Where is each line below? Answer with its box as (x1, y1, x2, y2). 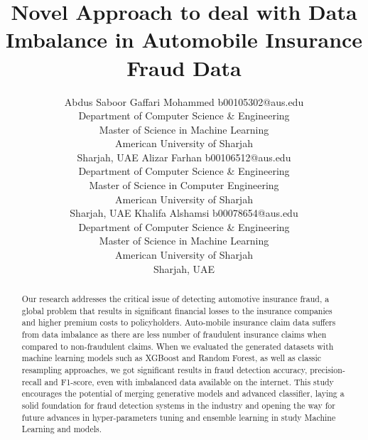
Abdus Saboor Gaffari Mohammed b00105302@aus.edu (64, 94, 304, 109)
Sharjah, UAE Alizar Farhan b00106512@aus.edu (77, 149, 291, 164)
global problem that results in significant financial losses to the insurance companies (21, 304, 332, 316)
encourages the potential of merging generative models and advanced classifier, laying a (21, 387, 345, 399)
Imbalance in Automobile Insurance (5, 25, 363, 54)
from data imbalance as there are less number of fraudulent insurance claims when (21, 328, 327, 340)
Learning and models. (21, 423, 102, 435)
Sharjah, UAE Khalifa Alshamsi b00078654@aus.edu (70, 205, 298, 220)
